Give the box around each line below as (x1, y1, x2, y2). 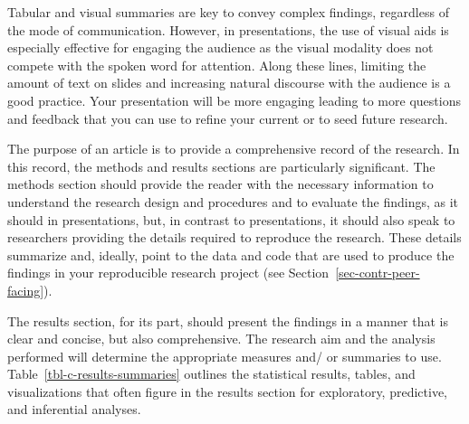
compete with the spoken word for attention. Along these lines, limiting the (7, 55, 426, 74)
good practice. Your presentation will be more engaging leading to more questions (7, 90, 461, 109)
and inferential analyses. (7, 400, 141, 419)
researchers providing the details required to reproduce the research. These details (7, 228, 462, 247)
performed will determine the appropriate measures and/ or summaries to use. (7, 346, 442, 365)
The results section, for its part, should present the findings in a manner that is (7, 311, 448, 330)
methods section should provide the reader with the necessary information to (7, 174, 434, 193)
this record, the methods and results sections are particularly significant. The (7, 156, 435, 175)
